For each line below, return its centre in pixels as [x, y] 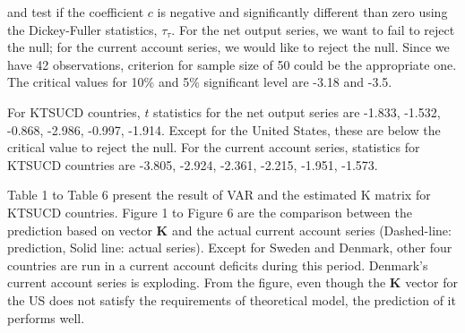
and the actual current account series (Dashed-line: [311, 230]
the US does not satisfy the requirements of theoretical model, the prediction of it [232, 299]
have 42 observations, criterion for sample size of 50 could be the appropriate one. [232, 64]
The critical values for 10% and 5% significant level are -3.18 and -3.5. [200, 82]
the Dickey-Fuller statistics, [82, 29]
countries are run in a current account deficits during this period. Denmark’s [218, 265]
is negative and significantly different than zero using [302, 12]
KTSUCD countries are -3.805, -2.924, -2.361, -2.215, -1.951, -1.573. [193, 164]
